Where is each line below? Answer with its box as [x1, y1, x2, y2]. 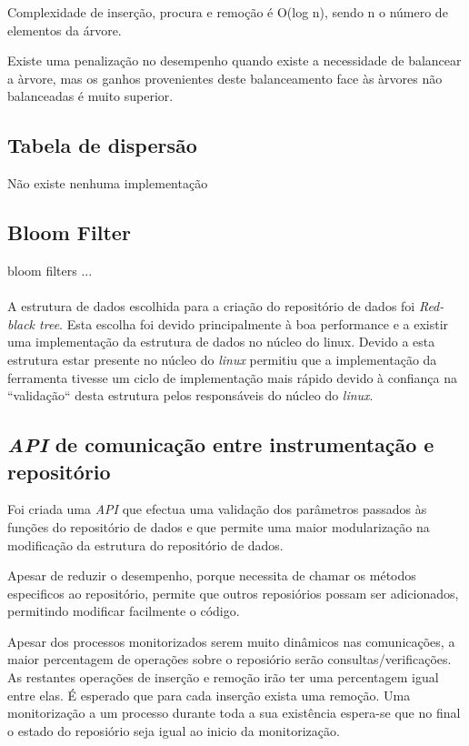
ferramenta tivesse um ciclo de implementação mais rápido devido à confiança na [7, 368, 457, 387]
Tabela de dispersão [7, 131, 197, 159]
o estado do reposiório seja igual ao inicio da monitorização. [7, 721, 340, 740]
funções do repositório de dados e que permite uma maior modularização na [7, 517, 430, 536]
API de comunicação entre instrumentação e [7, 430, 434, 459]
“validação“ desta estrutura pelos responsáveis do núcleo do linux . [7, 386, 374, 405]
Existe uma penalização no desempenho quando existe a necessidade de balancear [7, 51, 462, 70]
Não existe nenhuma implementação [7, 174, 208, 193]
